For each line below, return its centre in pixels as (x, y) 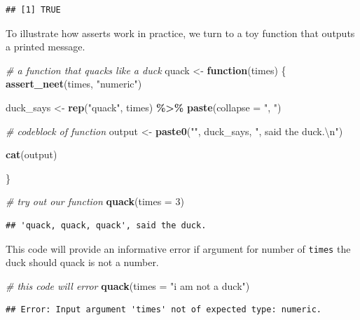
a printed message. (46, 47)
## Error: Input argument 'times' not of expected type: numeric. (164, 310)
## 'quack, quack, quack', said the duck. (106, 225)
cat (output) (32, 154)
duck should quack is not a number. (82, 262)
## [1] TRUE (33, 10)
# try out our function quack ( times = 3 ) (95, 201)
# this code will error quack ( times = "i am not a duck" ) (128, 285)
